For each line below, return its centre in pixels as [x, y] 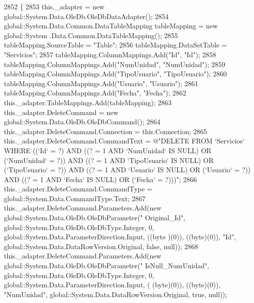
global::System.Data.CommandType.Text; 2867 [75, 198]
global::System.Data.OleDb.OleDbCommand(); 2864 [82, 122]
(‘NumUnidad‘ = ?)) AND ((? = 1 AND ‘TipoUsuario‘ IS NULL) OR [109, 160]
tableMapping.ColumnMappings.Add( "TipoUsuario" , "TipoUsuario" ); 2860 [115, 74]
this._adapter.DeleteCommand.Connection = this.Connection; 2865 [105, 131]
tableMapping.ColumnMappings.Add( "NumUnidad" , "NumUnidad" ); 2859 [115, 64]
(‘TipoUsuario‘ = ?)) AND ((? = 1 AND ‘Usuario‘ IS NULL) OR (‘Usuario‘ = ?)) [127, 170]
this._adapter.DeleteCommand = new [61, 112]
